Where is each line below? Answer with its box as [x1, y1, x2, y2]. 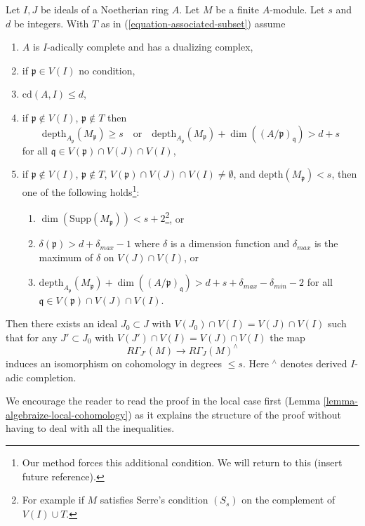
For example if [22, 492, 84, 507]
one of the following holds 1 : [22, 183, 140, 199]
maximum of [39, 249, 93, 264]
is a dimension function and [170, 236, 290, 251]
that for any [6, 329, 58, 344]
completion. [26, 369, 77, 384]
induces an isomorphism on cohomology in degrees [6, 355, 222, 370]
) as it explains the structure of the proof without [128, 407, 341, 421]
